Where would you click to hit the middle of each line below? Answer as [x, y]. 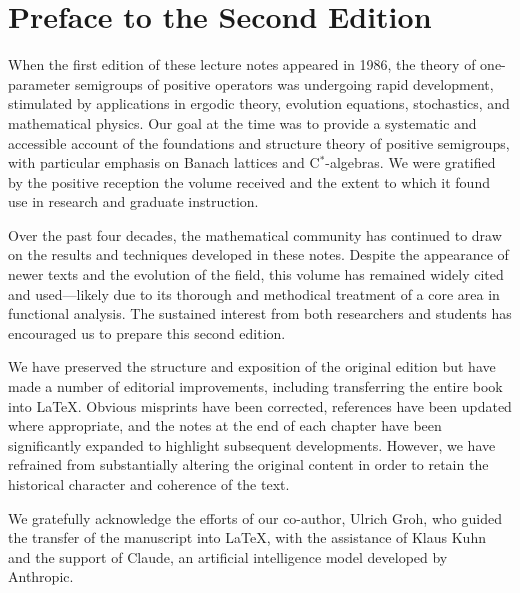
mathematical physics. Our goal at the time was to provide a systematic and [242, 122]
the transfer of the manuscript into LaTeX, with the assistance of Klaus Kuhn [247, 537]
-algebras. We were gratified [410, 162]
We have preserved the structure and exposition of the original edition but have [252, 366]
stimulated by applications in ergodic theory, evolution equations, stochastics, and [259, 103]
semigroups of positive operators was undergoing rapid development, [284, 83]
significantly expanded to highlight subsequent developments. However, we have [252, 444]
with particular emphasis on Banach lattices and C [164, 162]
